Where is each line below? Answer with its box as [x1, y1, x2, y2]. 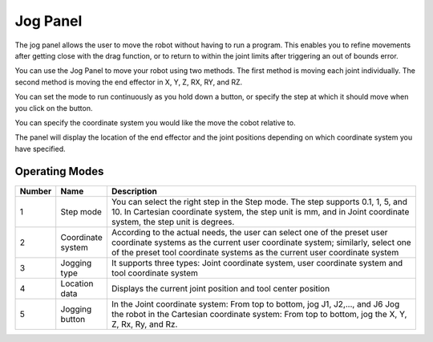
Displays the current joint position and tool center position [111, 283, 330, 294]
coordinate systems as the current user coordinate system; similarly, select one [111, 237, 412, 248]
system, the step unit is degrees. [111, 216, 235, 227]
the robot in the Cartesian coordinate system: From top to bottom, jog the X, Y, [111, 308, 407, 320]
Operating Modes [14, 165, 104, 178]
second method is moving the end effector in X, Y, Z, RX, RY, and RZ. [14, 77, 243, 87]
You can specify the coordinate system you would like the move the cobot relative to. [14, 117, 296, 128]
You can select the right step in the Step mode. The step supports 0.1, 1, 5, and [111, 196, 408, 207]
